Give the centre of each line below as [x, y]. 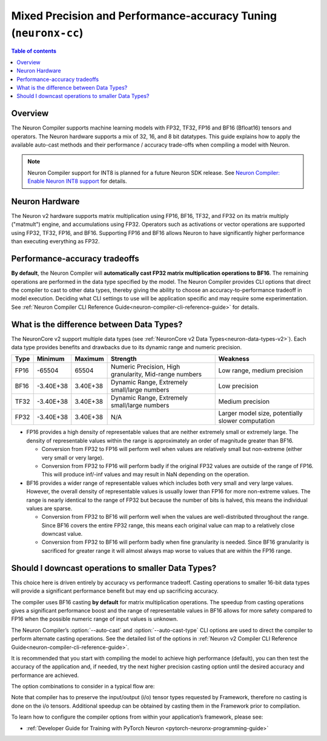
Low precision [238, 386]
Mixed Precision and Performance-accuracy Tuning [144, 16]
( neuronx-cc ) [47, 33]
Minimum [51, 359]
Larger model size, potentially [260, 413]
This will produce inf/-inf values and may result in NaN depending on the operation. [145, 475]
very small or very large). [73, 458]
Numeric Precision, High [146, 367]
